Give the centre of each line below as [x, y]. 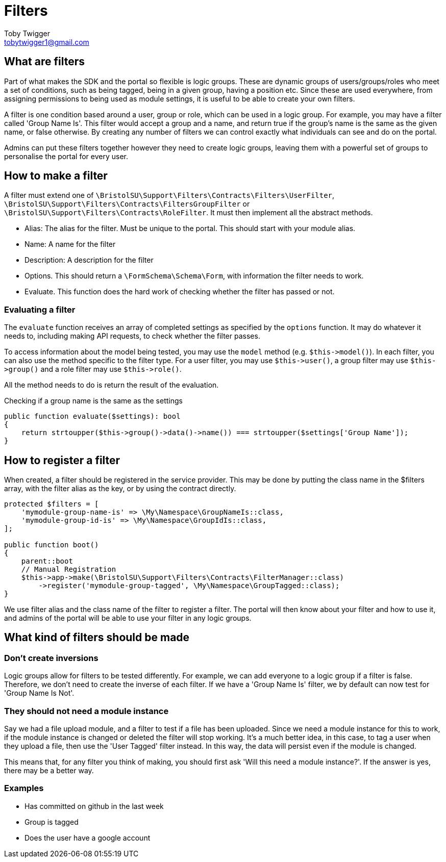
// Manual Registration [69, 569]
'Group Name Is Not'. [39, 693]
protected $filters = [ [52, 504]
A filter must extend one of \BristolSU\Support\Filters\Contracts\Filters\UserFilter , [169, 195]
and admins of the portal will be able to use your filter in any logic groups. [128, 618]
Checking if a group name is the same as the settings [93, 401]
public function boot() [52, 545]
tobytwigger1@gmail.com [47, 42]
